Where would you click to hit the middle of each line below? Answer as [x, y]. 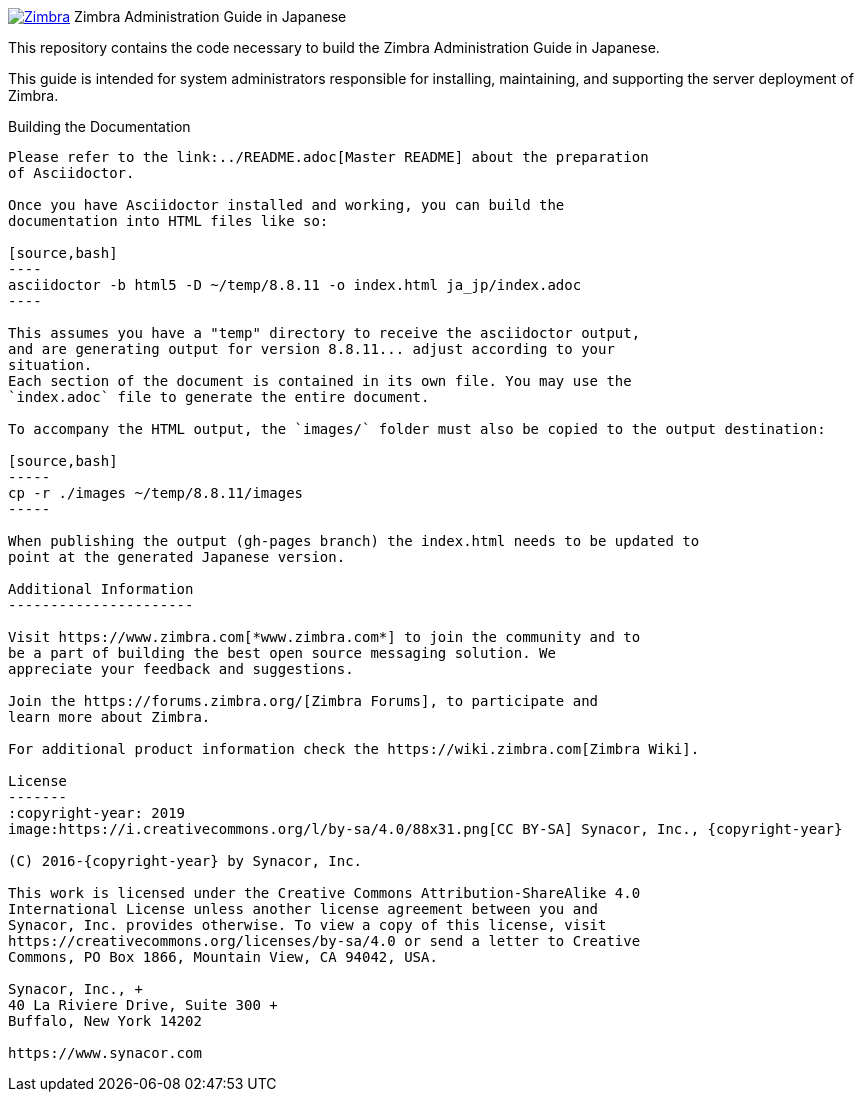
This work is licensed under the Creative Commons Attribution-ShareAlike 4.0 [324, 893]
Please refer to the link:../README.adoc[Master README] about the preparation [328, 157]
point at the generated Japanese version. [177, 557]
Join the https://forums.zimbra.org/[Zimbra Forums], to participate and [303, 701]
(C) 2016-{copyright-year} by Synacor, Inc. [185, 861]
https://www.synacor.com [105, 1053]
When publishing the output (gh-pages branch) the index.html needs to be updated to [354, 541]
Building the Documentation [99, 126]
